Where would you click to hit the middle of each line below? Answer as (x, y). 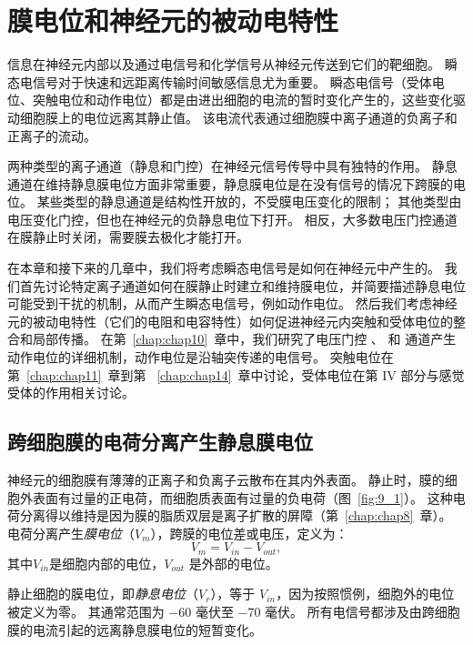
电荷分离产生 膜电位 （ (71, 533)
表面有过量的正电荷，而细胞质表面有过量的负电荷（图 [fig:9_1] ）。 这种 (242, 497)
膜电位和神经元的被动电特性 (173, 20)
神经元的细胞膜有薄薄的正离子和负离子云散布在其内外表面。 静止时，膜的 (226, 480)
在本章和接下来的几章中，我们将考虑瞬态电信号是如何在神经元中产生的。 (224, 268)
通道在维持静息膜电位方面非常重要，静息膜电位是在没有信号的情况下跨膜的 (230, 183)
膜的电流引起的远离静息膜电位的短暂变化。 (135, 629)
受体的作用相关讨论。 (71, 393)
